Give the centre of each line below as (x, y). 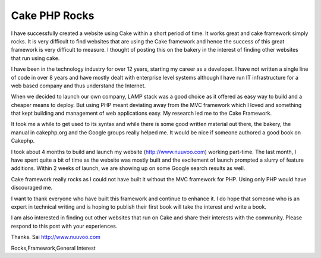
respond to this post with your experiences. (64, 226)
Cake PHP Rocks (53, 15)
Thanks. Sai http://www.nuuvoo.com (56, 237)
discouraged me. (32, 188)
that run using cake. (35, 58)
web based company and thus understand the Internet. (78, 86)
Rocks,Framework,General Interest (53, 248)
